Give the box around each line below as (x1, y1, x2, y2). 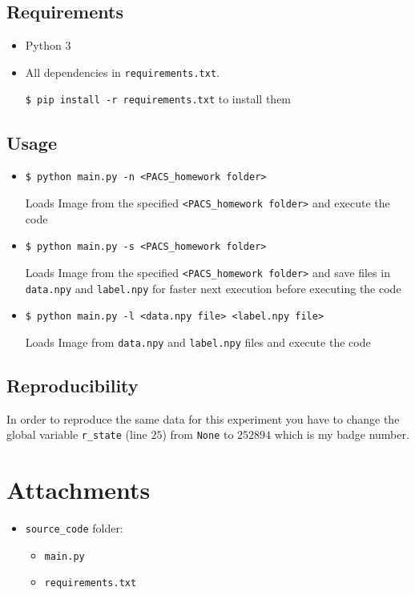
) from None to (162, 426, 234, 443)
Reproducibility (6, 372, 139, 397)
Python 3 (25, 37, 71, 54)
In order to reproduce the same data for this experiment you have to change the (6, 410, 400, 427)
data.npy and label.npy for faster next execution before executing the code (25, 279, 401, 296)
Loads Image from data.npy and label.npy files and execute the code (25, 333, 371, 350)
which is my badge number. (274, 426, 409, 443)
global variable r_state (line (6, 426, 147, 443)
